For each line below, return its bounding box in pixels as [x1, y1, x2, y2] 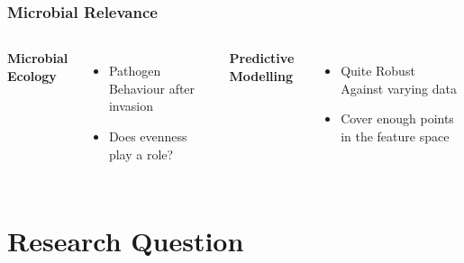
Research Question [7, 222, 244, 259]
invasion [108, 96, 153, 115]
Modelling [229, 66, 294, 85]
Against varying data [341, 78, 457, 97]
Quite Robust [341, 61, 415, 80]
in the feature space [341, 127, 450, 145]
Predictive [229, 49, 295, 68]
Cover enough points [341, 109, 454, 128]
